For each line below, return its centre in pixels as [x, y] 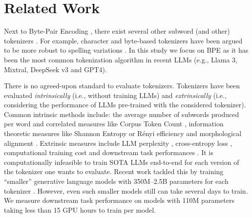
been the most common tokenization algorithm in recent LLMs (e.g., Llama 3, [121, 59]
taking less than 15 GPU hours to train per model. [80, 209]
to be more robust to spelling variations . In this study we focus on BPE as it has [126, 50]
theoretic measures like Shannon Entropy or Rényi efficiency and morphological [123, 133]
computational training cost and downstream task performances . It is [109, 152]
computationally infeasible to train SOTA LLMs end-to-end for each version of [122, 162]
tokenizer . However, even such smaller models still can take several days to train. [126, 190]
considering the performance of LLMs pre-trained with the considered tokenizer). [125, 105]
